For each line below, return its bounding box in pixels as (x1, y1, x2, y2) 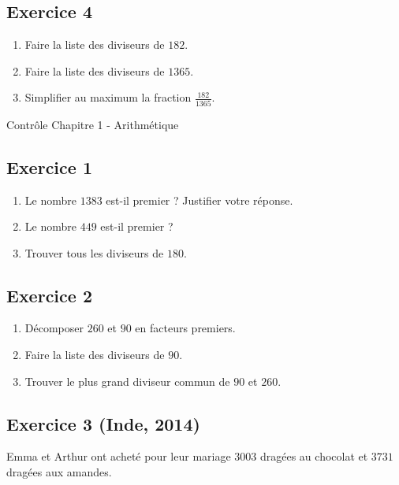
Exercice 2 (6, 283, 92, 307)
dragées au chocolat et (259, 448, 368, 465)
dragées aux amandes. (6, 464, 112, 480)
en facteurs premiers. (135, 320, 236, 336)
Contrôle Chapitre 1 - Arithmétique (6, 116, 179, 132)
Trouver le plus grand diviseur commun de (24, 372, 230, 389)
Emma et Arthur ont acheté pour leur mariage (6, 448, 231, 465)
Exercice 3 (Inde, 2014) (6, 411, 200, 435)
